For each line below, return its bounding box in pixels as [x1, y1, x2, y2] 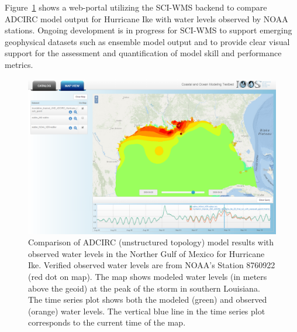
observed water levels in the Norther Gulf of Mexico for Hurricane [28, 247, 265, 259]
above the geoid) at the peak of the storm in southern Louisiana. [28, 282, 260, 294]
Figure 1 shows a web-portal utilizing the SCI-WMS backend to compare [5, 1, 267, 13]
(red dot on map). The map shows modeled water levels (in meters [28, 270, 267, 282]
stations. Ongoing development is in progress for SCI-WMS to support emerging [5, 24, 292, 36]
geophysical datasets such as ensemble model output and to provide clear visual [5, 35, 290, 47]
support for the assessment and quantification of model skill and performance [5, 47, 282, 59]
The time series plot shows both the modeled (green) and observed [28, 293, 267, 306]
